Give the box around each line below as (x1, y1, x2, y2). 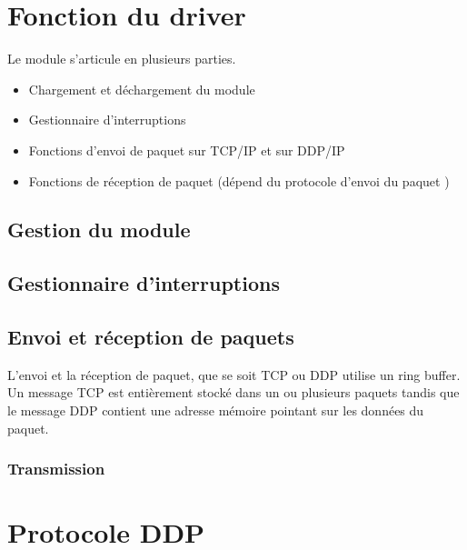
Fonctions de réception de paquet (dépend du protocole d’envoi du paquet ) (28, 171, 450, 190)
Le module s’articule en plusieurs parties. (7, 49, 236, 68)
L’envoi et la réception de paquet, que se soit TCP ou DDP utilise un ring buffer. (7, 365, 461, 384)
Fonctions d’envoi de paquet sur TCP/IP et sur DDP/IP (28, 140, 345, 159)
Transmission (7, 457, 105, 480)
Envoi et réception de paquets (7, 323, 294, 351)
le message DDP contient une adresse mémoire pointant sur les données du (7, 401, 424, 420)
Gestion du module (7, 215, 191, 244)
